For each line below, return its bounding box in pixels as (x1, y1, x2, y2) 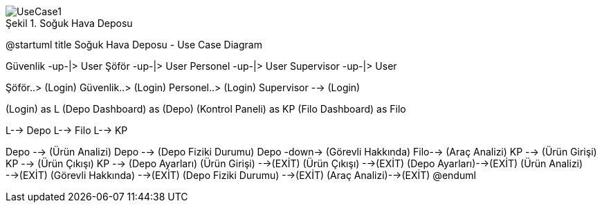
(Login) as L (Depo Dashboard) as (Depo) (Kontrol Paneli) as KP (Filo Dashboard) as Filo (6, 103, 406, 115)
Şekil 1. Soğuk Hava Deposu (6, 17, 133, 29)
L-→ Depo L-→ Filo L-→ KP (6, 124, 128, 136)
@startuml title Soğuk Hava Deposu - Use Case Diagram (6, 39, 262, 50)
